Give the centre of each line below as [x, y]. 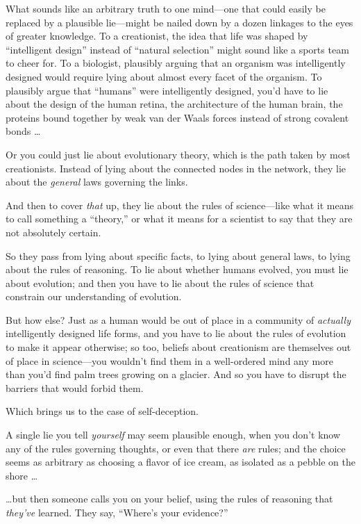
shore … [22, 475]
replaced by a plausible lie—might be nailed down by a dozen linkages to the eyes [179, 22]
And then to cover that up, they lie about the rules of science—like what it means [180, 205]
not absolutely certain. [53, 232]
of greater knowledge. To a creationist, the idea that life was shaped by [157, 36]
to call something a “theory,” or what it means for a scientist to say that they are [179, 219]
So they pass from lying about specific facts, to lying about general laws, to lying [178, 255]
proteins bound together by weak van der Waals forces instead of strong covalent [177, 117]
